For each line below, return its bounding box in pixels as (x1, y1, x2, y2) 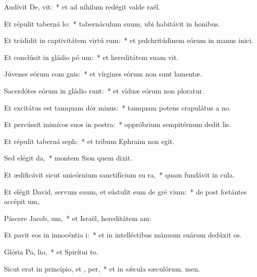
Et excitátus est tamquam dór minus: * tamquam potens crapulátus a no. (4, 102, 231, 112)
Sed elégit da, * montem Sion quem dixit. (4, 152, 132, 163)
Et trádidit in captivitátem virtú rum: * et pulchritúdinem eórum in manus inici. (4, 35, 253, 45)
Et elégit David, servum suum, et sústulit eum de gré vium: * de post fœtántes (4, 186, 247, 196)
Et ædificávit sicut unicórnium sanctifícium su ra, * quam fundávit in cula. (4, 169, 235, 179)
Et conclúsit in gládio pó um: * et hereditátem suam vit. (4, 51, 178, 62)
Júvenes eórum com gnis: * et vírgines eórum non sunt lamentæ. (4, 68, 202, 79)
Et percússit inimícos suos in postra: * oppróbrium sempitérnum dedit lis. (4, 119, 231, 129)
